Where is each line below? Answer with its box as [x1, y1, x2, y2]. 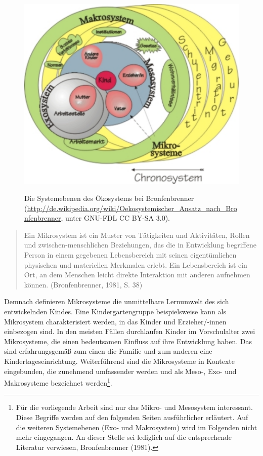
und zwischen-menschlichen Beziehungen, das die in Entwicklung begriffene [24, 239, 256, 250]
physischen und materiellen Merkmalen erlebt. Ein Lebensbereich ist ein [24, 259, 247, 270]
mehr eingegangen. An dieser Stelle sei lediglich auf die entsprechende [16, 432, 232, 442]
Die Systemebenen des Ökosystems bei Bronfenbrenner [24, 193, 194, 203]
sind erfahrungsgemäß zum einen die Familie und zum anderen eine [4, 346, 212, 356]
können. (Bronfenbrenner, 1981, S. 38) [24, 279, 143, 289]
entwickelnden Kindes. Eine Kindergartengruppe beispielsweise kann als [4, 306, 226, 316]
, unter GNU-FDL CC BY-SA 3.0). [61, 213, 170, 223]
